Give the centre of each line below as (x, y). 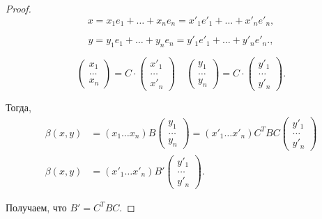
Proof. (18, 8)
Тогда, (18, 107)
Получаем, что (36, 207)
